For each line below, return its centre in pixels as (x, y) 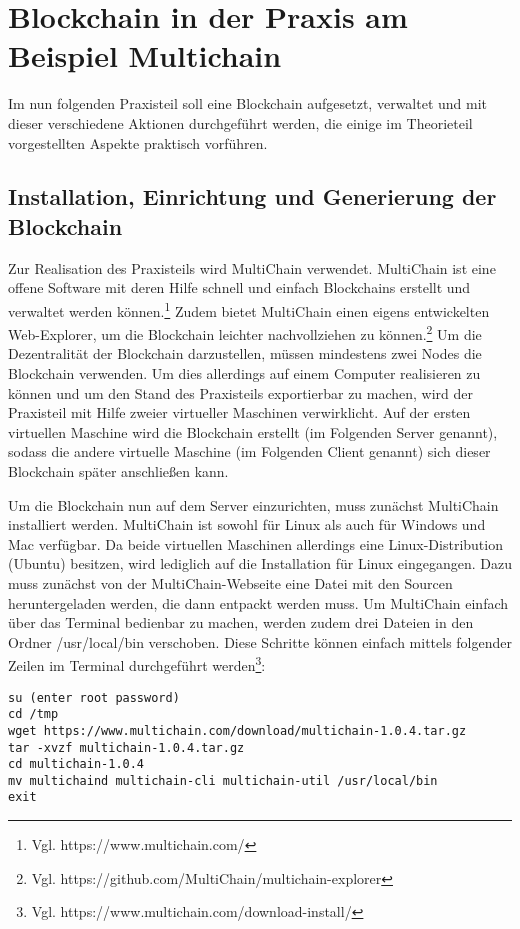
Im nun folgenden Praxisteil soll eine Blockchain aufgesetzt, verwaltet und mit (248, 103)
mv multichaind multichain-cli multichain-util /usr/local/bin (223, 780)
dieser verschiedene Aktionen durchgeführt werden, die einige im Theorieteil (240, 122)
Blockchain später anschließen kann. (118, 470)
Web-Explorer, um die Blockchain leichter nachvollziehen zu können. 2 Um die (245, 332)
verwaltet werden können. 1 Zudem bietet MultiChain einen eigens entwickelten (249, 309)
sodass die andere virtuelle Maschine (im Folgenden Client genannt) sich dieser (249, 451)
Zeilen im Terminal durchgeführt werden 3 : (137, 663)
